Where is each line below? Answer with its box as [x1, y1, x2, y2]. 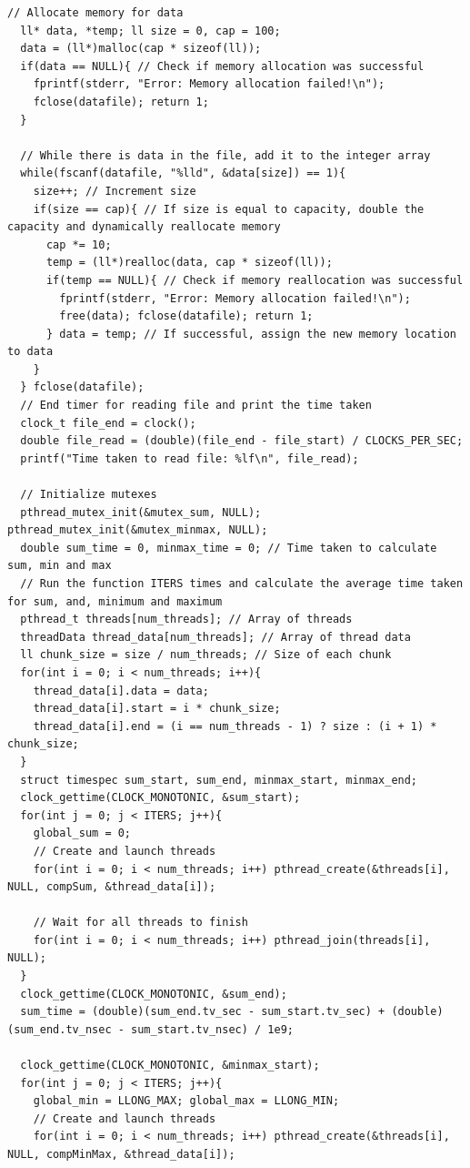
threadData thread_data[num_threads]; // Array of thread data [20, 630, 411, 644]
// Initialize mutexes [20, 488, 157, 502]
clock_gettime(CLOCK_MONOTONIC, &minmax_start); [20, 1059, 320, 1072]
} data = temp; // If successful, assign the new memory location [45, 327, 456, 340]
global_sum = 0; [33, 827, 132, 840]
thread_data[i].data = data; [33, 684, 209, 697]
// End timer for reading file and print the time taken [20, 399, 372, 412]
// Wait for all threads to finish [33, 916, 248, 929]
